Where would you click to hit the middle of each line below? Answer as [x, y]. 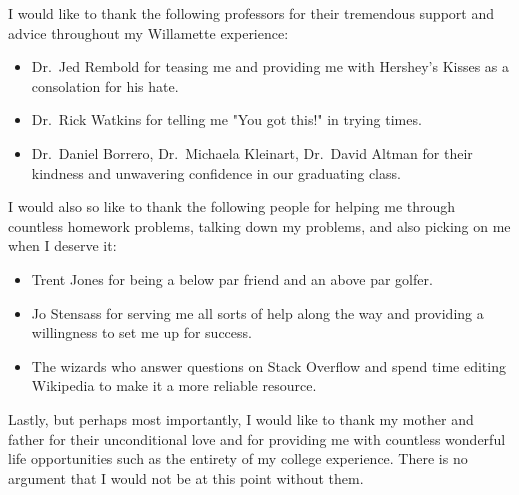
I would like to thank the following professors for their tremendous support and [251, 13]
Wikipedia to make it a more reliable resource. [174, 385]
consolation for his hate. [105, 85]
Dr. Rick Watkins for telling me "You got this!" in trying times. [226, 119]
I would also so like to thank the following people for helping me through [232, 206]
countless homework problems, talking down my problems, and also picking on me [259, 225]
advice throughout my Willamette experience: [148, 32]
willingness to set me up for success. [141, 332]
